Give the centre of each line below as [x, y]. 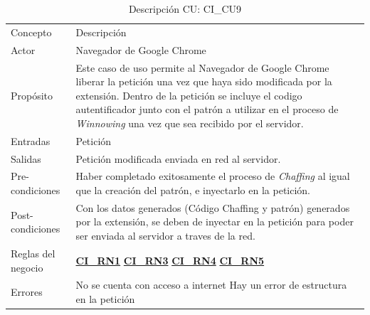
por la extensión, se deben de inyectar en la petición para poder [215, 221]
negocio [27, 267]
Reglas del [33, 253]
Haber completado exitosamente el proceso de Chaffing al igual [213, 176]
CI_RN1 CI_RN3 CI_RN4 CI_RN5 [170, 260]
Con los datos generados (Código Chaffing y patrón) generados [213, 207]
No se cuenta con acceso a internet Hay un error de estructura [211, 285]
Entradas [31, 140]
